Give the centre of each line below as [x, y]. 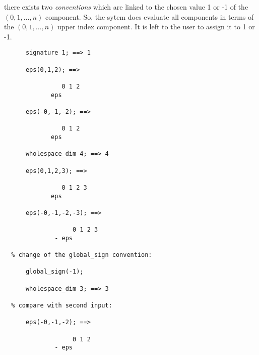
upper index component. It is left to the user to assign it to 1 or [156, 27]
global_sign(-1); [54, 272]
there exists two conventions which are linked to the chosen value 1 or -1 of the [126, 7]
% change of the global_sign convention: [82, 255]
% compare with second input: [62, 306]
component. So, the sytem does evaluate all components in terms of [149, 16]
